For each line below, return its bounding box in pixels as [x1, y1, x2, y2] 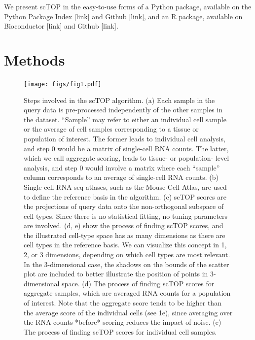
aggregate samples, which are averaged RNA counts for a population [24, 288, 231, 298]
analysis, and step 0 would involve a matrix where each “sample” [24, 162, 220, 172]
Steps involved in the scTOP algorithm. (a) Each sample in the [24, 95, 215, 105]
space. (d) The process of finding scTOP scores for [62, 278, 215, 288]
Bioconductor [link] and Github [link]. [4, 21, 118, 31]
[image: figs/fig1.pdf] [24, 80, 102, 88]
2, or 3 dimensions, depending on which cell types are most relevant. [24, 249, 230, 260]
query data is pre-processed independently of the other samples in [24, 104, 223, 115]
